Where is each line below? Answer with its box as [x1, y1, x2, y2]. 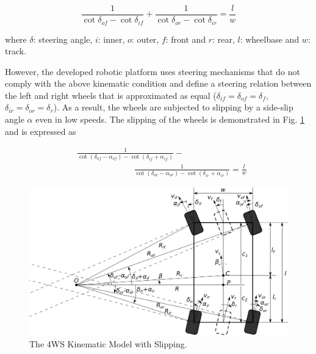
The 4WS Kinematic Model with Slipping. [29, 337, 187, 350]
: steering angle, [33, 32, 93, 45]
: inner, [98, 32, 125, 45]
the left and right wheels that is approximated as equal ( [5, 88, 217, 101]
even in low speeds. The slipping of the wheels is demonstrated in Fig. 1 [35, 113, 305, 126]
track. [5, 45, 27, 57]
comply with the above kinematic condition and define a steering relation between [5, 77, 312, 90]
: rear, [212, 32, 235, 45]
